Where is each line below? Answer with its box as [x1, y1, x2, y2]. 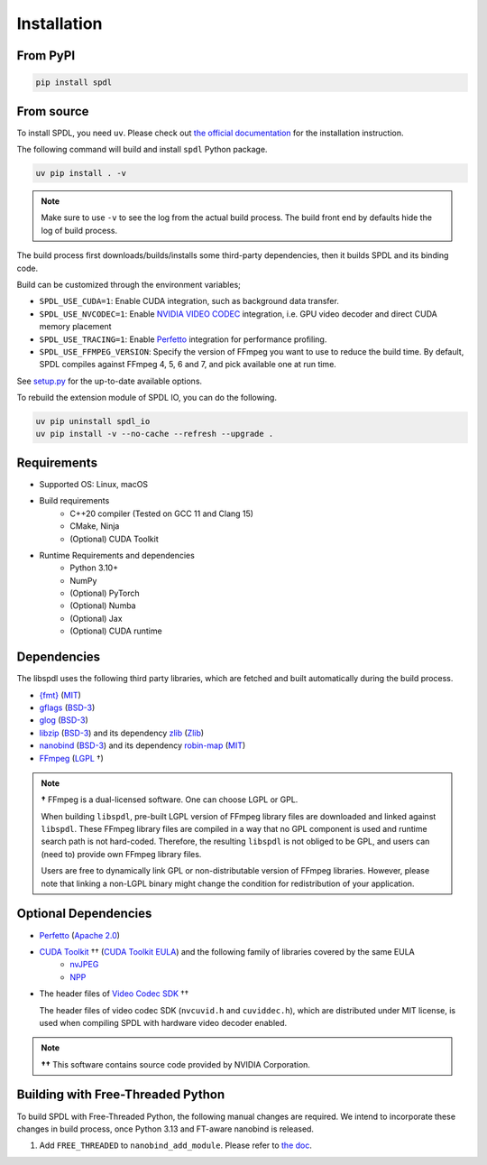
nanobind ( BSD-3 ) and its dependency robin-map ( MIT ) [39, 740, 246, 751]
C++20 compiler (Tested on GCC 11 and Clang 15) [69, 508, 254, 519]
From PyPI [16, 48, 76, 63]
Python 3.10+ [69, 562, 119, 573]
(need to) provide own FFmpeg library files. [41, 848, 202, 859]
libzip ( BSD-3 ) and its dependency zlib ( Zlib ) [39, 727, 205, 738]
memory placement [39, 321, 112, 332]
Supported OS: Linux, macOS [39, 478, 149, 489]
